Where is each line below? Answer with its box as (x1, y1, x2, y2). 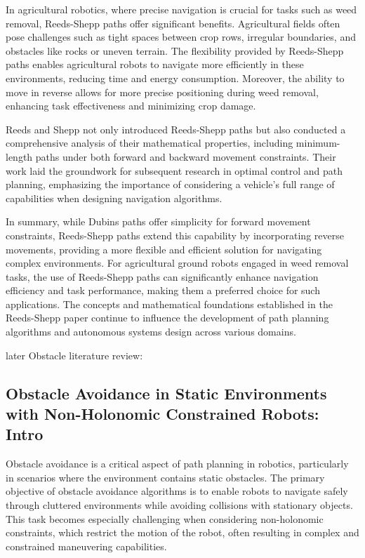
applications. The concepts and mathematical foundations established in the (6, 296, 333, 311)
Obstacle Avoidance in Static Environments (6, 382, 327, 404)
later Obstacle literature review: (6, 347, 143, 362)
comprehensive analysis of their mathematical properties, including (6, 135, 293, 150)
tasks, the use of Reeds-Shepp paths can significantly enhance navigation (6, 269, 319, 284)
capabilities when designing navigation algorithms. (6, 190, 223, 205)
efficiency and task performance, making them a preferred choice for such (6, 283, 320, 298)
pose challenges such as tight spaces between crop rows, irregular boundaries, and (6, 29, 356, 44)
